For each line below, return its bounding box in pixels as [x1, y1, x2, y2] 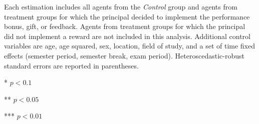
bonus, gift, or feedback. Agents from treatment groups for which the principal [4, 21, 245, 31]
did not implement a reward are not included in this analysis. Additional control [4, 30, 250, 41]
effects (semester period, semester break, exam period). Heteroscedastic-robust [4, 50, 244, 60]
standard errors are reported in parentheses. [4, 60, 139, 70]
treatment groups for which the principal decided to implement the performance [4, 11, 250, 21]
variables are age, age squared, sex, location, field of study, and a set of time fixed [4, 40, 255, 51]
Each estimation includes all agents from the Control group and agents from [4, 1, 237, 11]
